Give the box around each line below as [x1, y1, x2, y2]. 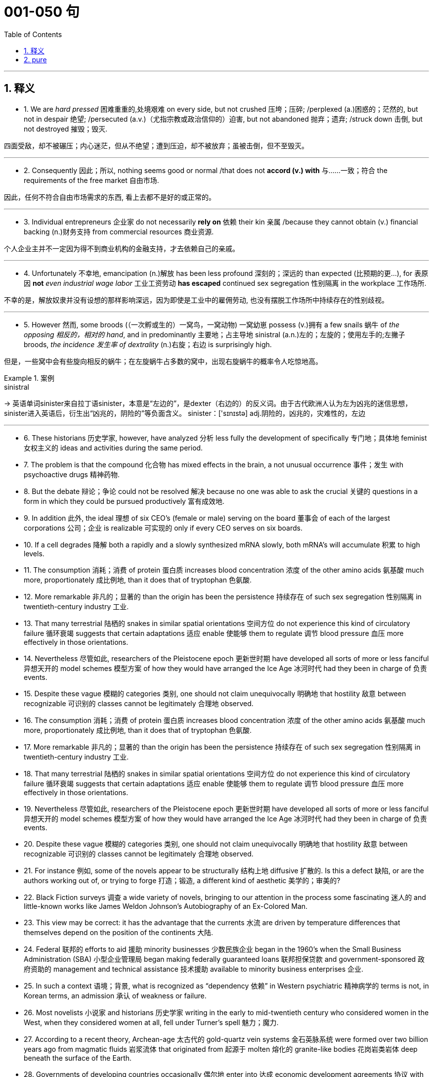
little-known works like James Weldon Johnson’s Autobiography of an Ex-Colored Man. [24, 901, 308, 910]
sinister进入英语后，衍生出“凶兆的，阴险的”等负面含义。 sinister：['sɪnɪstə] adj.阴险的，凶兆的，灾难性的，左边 [4, 408, 365, 417]
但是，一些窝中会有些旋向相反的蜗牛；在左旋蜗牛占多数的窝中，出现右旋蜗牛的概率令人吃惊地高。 [4, 357, 322, 365]
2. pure [24, 55, 47, 64]
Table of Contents [4, 30, 62, 39]
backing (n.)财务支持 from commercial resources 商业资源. [24, 227, 214, 236]
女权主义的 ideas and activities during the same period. [24, 443, 203, 452]
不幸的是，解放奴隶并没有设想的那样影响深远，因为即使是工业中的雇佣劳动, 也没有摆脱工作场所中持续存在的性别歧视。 [4, 295, 389, 304]
